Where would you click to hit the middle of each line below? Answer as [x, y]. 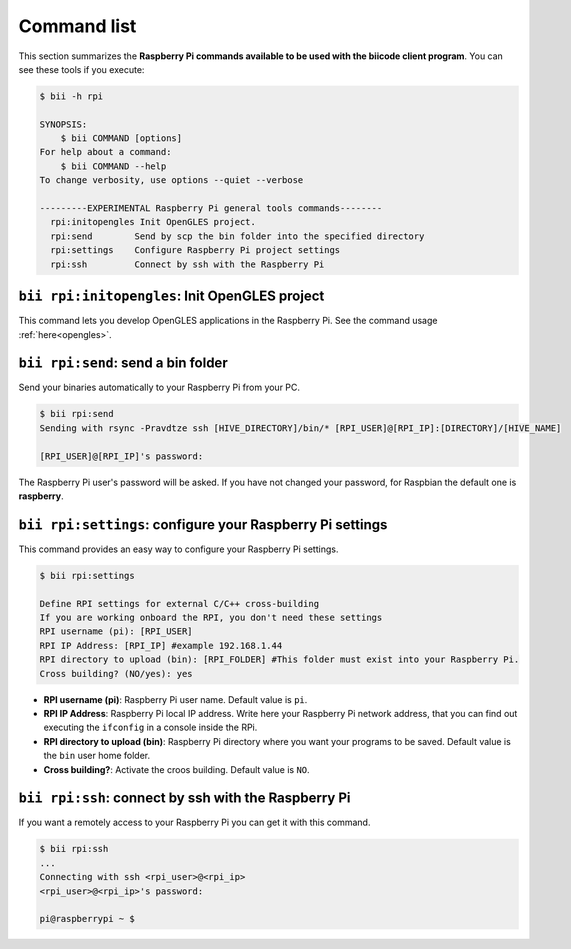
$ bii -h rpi [71, 96]
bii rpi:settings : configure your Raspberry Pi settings [203, 524]
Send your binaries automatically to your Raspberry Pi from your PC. [159, 387]
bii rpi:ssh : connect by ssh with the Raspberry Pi [184, 798]
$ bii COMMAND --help [113, 166]
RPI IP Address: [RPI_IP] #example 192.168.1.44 [161, 645]
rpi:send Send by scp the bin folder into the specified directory [237, 236]
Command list [77, 26]
